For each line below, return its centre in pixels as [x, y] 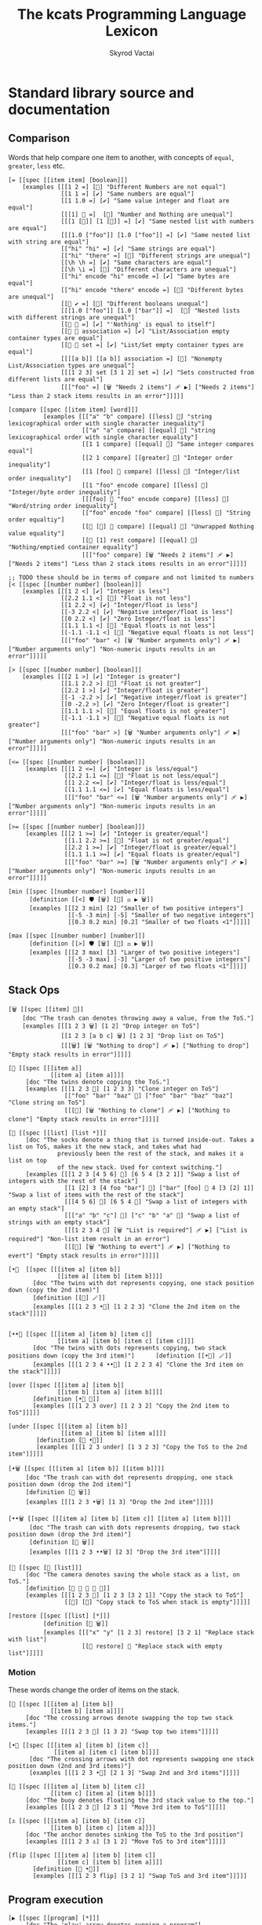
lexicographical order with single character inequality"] [107, 423]
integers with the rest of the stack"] [73, 1181]
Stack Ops [34, 990]
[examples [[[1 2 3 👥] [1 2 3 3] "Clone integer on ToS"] [122, 1089]
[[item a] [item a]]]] [87, 1075]
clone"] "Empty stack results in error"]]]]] [84, 1119]
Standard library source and [101, 93]
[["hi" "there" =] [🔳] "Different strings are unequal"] [156, 256]
